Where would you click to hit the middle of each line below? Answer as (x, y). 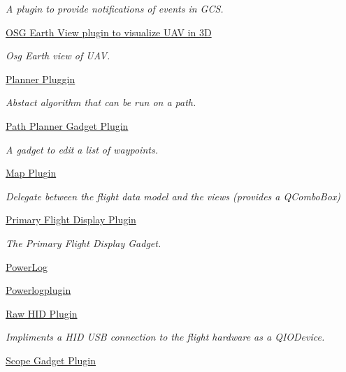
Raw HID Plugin (42, 313)
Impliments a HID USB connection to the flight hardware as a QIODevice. (165, 337)
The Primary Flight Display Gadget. (84, 243)
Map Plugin (31, 173)
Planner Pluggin (41, 79)
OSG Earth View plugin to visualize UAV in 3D (109, 32)
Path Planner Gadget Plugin (67, 125)
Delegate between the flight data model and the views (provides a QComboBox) (173, 196)
